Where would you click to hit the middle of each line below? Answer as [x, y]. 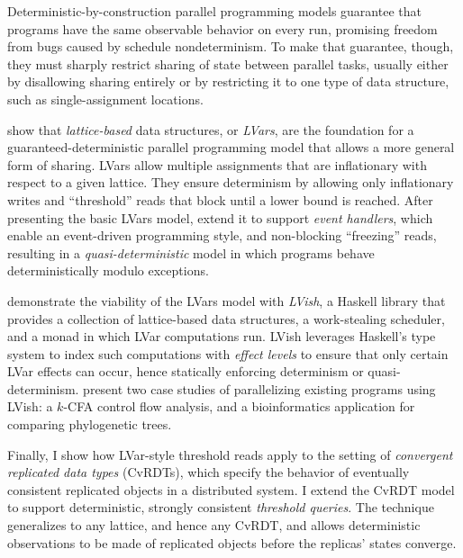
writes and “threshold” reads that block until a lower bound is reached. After [220, 199]
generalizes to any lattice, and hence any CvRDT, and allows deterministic [214, 525]
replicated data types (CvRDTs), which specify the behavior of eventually [209, 472]
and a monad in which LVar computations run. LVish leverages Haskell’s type [222, 336]
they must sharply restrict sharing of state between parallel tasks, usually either [228, 63]
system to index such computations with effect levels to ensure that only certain [228, 353]
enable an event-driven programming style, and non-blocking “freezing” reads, [222, 235]
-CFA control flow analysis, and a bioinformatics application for [239, 406]
